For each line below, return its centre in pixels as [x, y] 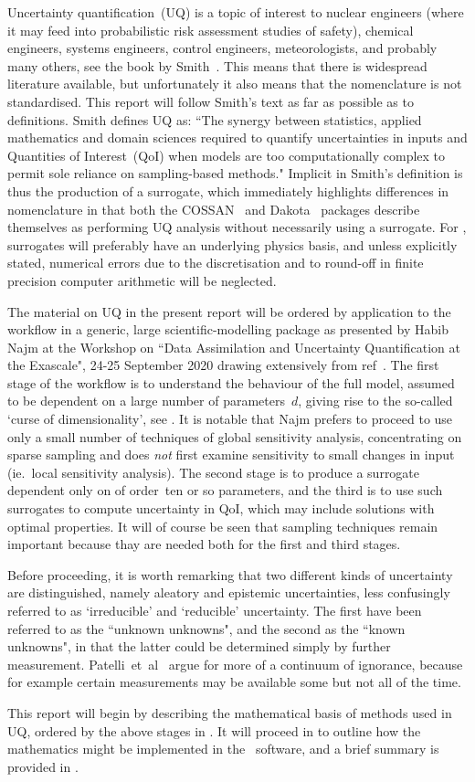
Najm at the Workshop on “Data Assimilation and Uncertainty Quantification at [234, 347]
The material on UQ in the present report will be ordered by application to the [229, 311]
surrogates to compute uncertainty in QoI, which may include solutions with [221, 508]
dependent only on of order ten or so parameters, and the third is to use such [225, 490]
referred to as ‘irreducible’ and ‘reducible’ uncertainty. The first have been [215, 610]
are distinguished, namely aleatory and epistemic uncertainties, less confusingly [229, 592]
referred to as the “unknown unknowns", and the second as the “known [206, 628]
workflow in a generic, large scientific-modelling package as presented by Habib [228, 329]
